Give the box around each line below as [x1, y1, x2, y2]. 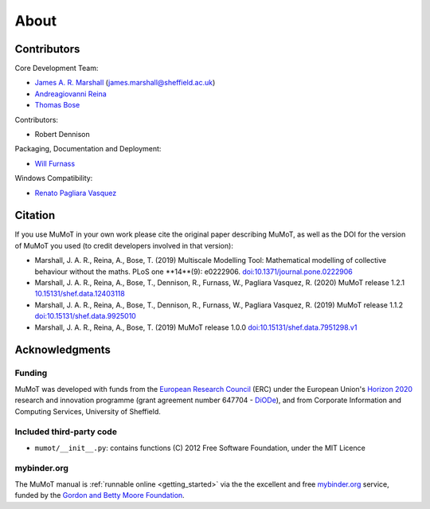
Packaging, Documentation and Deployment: [14, 144, 162, 154]
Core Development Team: [14, 64, 99, 73]
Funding [14, 367, 48, 378]
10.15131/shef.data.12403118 [34, 289, 125, 299]
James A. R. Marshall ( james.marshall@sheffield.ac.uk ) [34, 78, 216, 88]
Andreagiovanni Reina [34, 88, 107, 99]
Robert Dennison [34, 130, 91, 139]
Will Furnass [34, 159, 76, 168]
